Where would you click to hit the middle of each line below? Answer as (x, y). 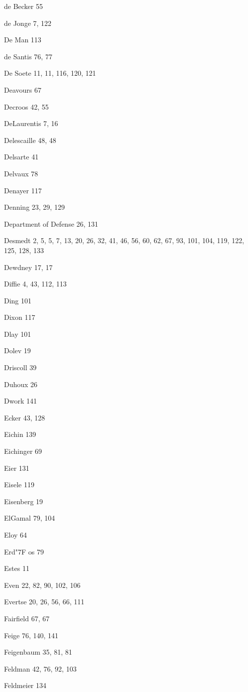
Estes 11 (17, 568)
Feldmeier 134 (25, 685)
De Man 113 (23, 40)
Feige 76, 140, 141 (31, 635)
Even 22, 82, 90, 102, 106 (42, 585)
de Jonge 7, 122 (28, 23)
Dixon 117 (20, 317)
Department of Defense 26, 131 (51, 223)
